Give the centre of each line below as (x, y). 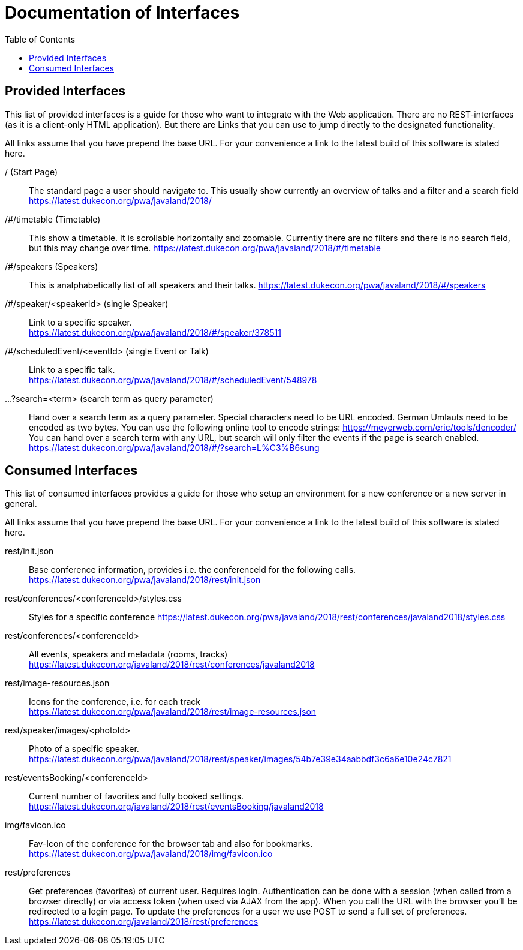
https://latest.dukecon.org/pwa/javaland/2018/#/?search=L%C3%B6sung (174, 447)
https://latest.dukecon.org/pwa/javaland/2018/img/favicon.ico (151, 854)
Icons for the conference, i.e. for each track (115, 702)
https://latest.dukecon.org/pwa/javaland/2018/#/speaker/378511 (155, 332)
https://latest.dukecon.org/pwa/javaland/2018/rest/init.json (145, 580)
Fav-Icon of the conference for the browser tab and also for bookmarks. (171, 844)
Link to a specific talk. (72, 369)
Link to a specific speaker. (80, 322)
